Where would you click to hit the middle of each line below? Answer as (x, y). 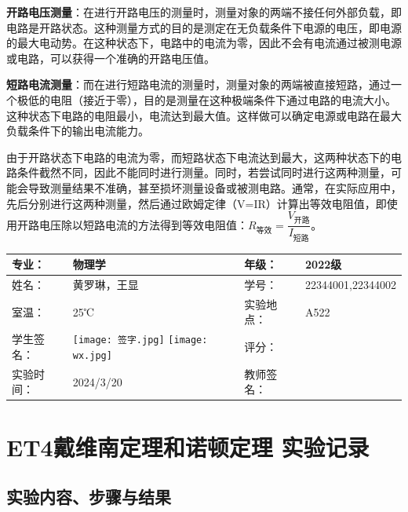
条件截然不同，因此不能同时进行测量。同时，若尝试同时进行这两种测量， (204, 172)
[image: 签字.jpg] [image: (140, 340)
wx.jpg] (92, 355)
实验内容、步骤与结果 (89, 497)
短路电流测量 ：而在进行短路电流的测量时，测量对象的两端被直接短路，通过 (199, 84)
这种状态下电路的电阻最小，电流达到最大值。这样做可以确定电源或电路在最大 (204, 115)
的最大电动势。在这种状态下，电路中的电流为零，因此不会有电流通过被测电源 (204, 43)
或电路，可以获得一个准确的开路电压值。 (111, 58)
